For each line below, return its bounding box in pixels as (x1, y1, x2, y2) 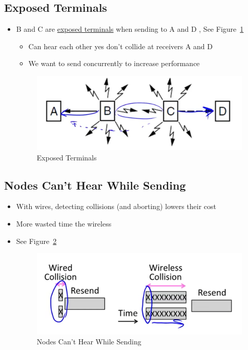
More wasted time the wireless (16, 218, 112, 229)
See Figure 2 (16, 235, 57, 246)
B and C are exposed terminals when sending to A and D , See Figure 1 (16, 24, 244, 34)
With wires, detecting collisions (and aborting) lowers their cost (16, 201, 217, 212)
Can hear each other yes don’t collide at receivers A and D (28, 40, 213, 51)
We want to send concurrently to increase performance (28, 58, 200, 69)
